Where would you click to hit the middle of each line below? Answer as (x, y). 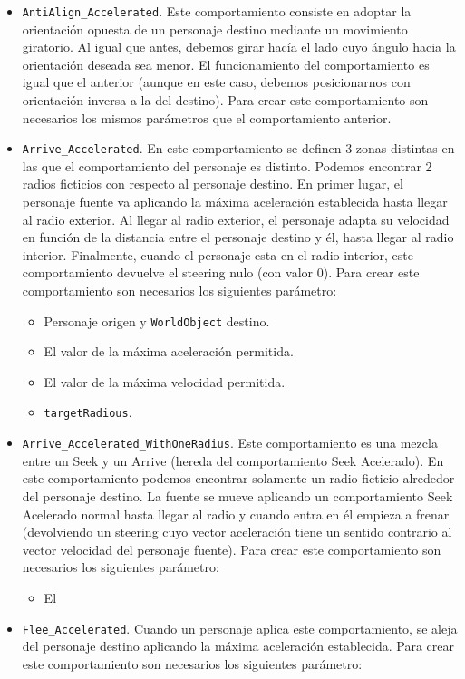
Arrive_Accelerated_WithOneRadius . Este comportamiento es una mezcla (230, 443)
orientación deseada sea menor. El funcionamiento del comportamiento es (226, 64)
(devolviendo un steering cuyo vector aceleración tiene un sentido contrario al (237, 532)
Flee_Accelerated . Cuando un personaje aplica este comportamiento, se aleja (240, 628)
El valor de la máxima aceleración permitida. (169, 351)
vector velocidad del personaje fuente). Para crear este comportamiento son (232, 549)
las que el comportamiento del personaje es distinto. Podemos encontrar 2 (227, 165)
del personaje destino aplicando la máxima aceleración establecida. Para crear (238, 646)
